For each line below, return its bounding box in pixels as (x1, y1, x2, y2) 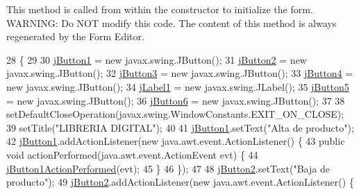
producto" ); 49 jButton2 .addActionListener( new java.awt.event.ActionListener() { (6, 175, 354, 189)
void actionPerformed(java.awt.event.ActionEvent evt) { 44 (6, 147, 258, 161)
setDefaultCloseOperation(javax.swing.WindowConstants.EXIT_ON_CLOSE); (6, 107, 344, 121)
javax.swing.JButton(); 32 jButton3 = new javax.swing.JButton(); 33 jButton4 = (6, 66, 353, 80)
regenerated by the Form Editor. (6, 29, 144, 44)
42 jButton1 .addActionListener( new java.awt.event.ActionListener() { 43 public (6, 134, 345, 148)
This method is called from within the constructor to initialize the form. (6, 2, 313, 16)
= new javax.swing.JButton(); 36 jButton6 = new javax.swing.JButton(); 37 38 (6, 93, 345, 107)
